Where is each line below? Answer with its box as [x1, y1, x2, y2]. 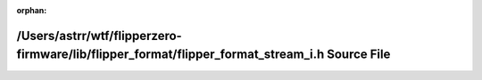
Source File [326, 47, 391, 62]
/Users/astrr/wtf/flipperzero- [16, 28, 182, 44]
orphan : [16, 5, 47, 15]
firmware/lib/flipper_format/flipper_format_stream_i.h [16, 47, 325, 62]
